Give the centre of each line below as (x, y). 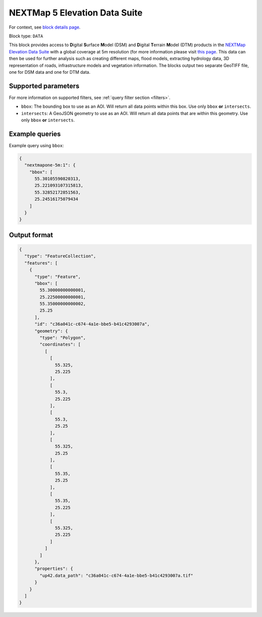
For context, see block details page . (45, 27)
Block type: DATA (26, 36)
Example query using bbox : (36, 145)
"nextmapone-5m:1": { (50, 165)
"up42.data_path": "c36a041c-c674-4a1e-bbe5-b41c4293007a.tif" (116, 575)
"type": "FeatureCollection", (60, 256)
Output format (31, 235)
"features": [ (41, 263)
